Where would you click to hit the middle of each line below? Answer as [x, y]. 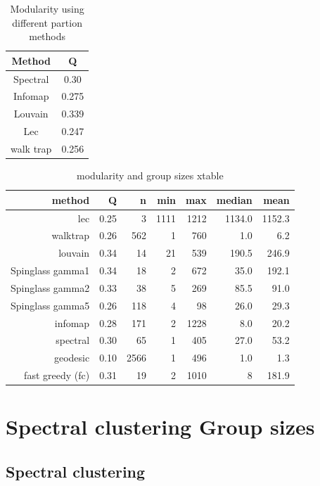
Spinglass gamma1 [50, 270]
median [234, 199]
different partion [47, 22]
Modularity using [47, 8]
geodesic [72, 358]
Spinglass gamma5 [50, 305]
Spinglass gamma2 [50, 287]
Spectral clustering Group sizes [160, 427]
